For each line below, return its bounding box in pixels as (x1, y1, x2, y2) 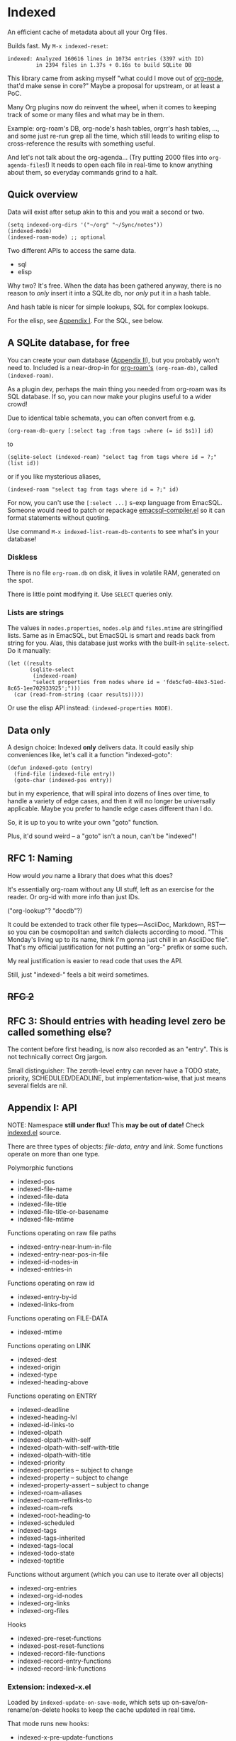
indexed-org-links (17, 1599, 70, 1607)
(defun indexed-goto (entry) (7, 764, 94, 771)
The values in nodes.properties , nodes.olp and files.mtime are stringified (7, 624, 223, 632)
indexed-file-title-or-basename (17, 1207, 108, 1215)
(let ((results (7, 660, 52, 668)
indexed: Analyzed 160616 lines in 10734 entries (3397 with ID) (7, 55, 204, 63)
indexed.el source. (7, 1128, 62, 1137)
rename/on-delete (7, 1705, 60, 1714)
